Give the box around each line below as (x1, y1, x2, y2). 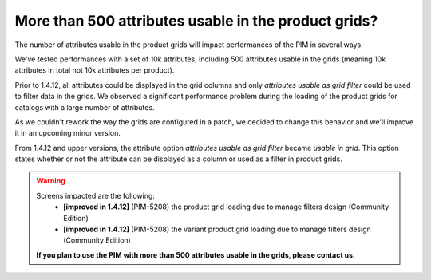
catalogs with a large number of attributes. (14, 102, 155, 112)
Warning (36, 176, 65, 186)
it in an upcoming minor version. (14, 128, 121, 138)
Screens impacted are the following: (36, 191, 156, 200)
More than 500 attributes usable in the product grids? (14, 12, 378, 30)
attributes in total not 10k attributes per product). (14, 65, 175, 75)
